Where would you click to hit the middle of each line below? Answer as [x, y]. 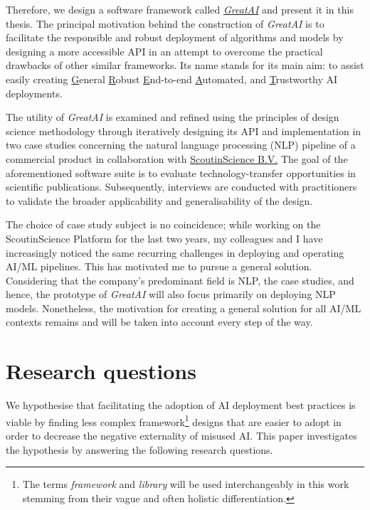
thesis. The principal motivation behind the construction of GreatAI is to [165, 23]
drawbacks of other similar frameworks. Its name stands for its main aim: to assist [185, 65]
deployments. [34, 93]
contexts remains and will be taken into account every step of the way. [159, 322]
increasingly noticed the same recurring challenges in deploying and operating [175, 252]
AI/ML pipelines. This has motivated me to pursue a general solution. [159, 266]
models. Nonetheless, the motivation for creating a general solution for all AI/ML [184, 308]
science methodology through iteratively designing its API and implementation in [184, 131]
